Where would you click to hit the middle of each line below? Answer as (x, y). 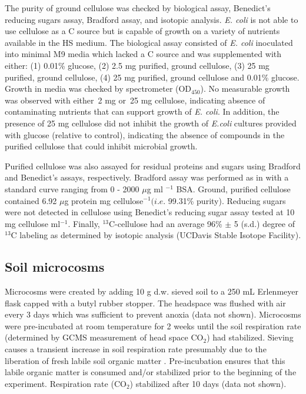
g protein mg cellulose (104, 200)
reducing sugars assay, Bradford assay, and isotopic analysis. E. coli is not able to (152, 19)
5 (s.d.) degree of (264, 223)
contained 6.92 (31, 200)
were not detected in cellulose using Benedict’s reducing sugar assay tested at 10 (150, 212)
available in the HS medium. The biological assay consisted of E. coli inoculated (149, 42)
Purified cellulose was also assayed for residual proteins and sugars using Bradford (153, 166)
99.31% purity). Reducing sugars (227, 200)
